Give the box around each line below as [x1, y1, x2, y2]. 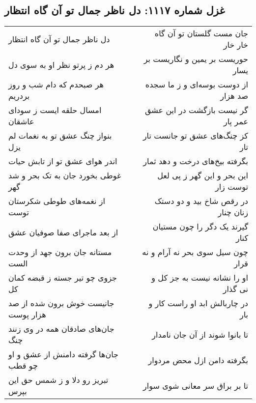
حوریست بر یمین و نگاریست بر [143, 53, 248, 65]
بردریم [8, 90, 30, 102]
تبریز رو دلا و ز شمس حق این [8, 374, 109, 386]
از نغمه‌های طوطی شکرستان [8, 195, 105, 207]
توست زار [215, 181, 248, 193]
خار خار [223, 39, 248, 51]
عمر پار [223, 115, 248, 127]
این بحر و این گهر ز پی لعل [157, 170, 248, 181]
